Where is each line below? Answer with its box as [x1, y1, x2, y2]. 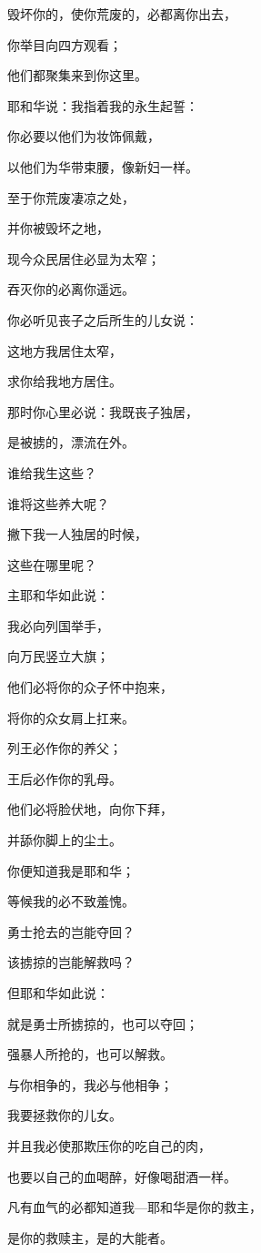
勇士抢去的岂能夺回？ [7, 922, 135, 941]
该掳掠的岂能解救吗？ [7, 952, 135, 972]
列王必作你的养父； [7, 739, 122, 758]
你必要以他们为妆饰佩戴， [7, 127, 160, 146]
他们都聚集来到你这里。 [7, 66, 147, 85]
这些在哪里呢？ [7, 555, 96, 574]
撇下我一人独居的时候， [7, 525, 147, 544]
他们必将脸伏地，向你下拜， [7, 800, 173, 819]
